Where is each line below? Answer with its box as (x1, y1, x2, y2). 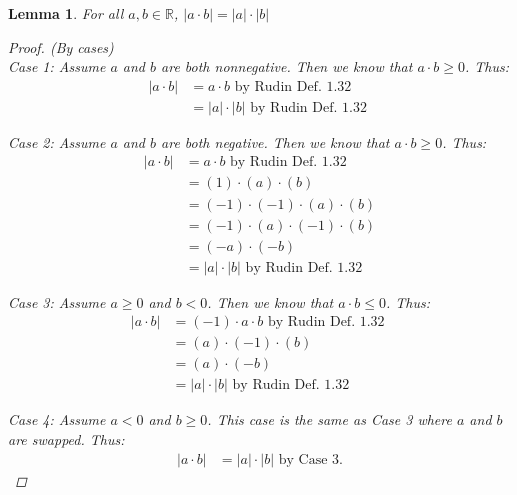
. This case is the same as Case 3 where (207, 409, 452, 430)
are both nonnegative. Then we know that (161, 56, 413, 77)
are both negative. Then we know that (161, 131, 390, 152)
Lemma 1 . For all (8, 3, 124, 23)
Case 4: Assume (8, 409, 106, 430)
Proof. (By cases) (8, 36, 114, 57)
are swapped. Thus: (8, 428, 125, 449)
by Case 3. (278, 452, 344, 467)
